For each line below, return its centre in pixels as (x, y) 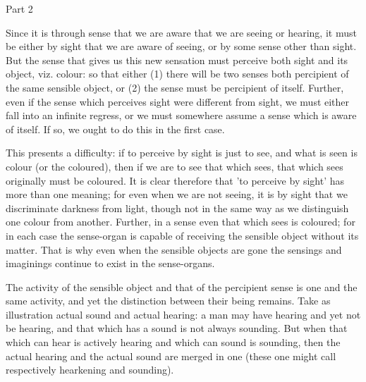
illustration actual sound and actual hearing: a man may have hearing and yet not (183, 314)
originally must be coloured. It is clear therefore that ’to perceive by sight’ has (175, 180)
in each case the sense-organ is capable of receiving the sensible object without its (182, 235)
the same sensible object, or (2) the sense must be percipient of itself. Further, (175, 87)
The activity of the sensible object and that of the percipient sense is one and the (182, 286)
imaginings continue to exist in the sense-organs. (110, 263)
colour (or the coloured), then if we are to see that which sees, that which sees (175, 166)
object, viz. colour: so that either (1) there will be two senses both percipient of (177, 74)
